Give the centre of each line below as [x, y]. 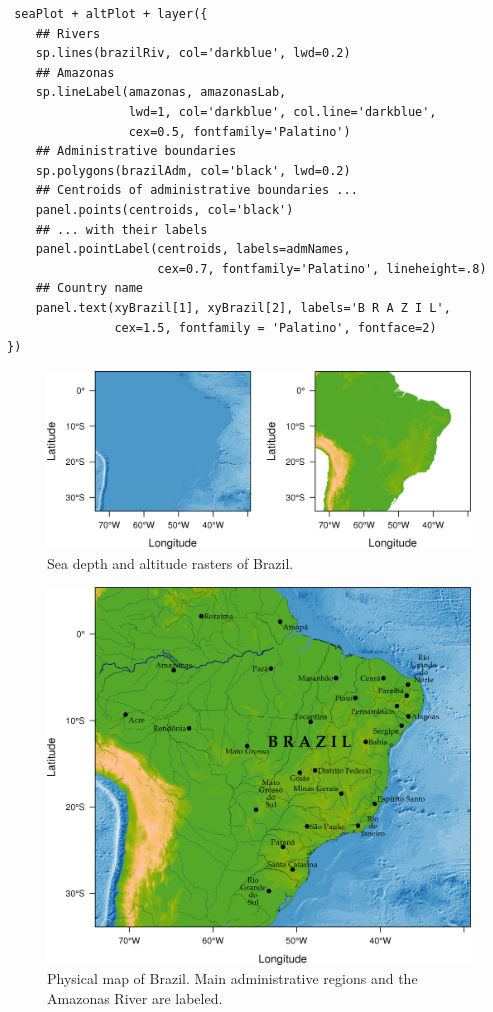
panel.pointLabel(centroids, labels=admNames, [193, 249]
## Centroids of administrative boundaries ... [196, 190]
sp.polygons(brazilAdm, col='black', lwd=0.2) [193, 170]
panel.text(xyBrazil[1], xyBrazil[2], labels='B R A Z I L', [243, 307]
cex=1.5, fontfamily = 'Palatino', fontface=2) [275, 327]
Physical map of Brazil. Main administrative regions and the [232, 978]
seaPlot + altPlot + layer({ [111, 14]
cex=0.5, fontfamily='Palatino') [239, 131]
